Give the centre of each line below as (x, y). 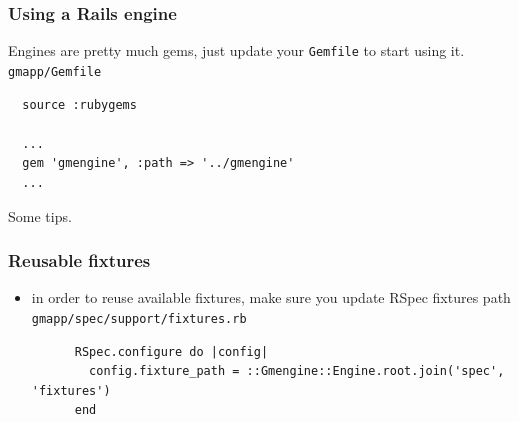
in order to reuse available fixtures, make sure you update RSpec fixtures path (271, 297)
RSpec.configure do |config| (171, 351)
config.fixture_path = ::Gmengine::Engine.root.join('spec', (297, 371)
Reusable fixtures (79, 260)
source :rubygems (79, 104)
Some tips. (40, 215)
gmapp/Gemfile (55, 71)
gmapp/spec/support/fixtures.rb (139, 318)
